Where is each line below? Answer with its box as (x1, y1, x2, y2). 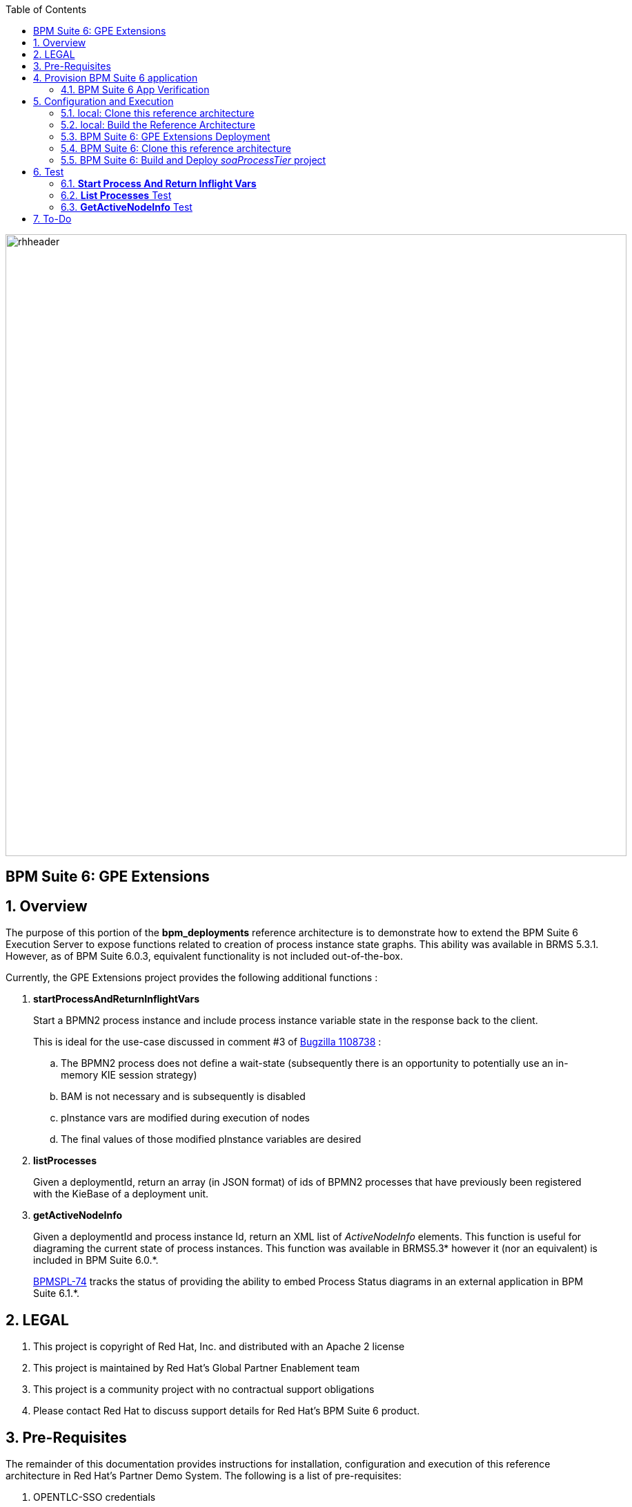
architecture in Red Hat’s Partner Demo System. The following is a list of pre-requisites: (6, 1469, 402, 1481)
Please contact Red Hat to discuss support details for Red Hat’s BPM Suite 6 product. (33, 1405, 420, 1417)
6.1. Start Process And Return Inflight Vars (61, 178, 257, 189)
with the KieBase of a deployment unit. (33, 1188, 209, 1200)
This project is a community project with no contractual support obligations (33, 1383, 375, 1396)
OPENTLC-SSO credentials (33, 1490, 156, 1503)
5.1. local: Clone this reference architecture (61, 107, 255, 119)
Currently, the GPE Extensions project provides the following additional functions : (6, 972, 378, 984)
